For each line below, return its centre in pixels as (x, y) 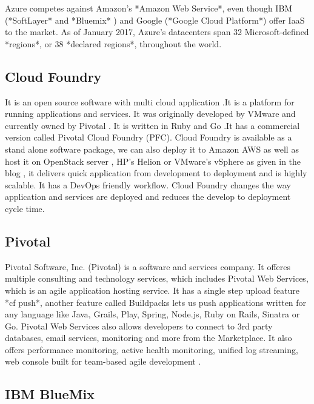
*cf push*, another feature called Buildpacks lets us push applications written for (156, 302)
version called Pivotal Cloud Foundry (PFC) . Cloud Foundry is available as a (149, 137)
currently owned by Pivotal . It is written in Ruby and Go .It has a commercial (152, 125)
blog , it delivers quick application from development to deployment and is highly (156, 173)
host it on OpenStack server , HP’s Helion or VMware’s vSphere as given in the (153, 161)
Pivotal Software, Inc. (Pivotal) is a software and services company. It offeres (148, 266)
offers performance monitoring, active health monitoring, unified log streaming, (152, 349)
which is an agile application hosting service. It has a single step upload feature (152, 290)
